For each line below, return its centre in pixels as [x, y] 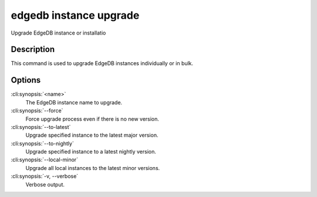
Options [26, 80]
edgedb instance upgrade [75, 15]
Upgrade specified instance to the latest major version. [92, 135]
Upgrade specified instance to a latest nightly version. [91, 152]
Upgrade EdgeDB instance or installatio [58, 33]
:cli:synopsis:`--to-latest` [41, 127]
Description [33, 50]
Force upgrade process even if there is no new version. [92, 119]
